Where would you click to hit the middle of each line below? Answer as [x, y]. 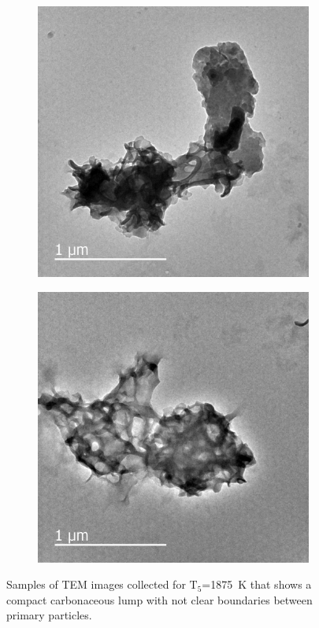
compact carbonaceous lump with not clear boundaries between [159, 599]
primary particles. [49, 615]
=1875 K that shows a [257, 584]
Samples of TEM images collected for [96, 584]
